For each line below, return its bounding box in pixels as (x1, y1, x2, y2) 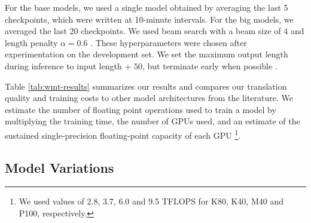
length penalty (5, 36, 58, 48)
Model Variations (5, 158, 114, 176)
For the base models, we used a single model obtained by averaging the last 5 (5, 1, 288, 13)
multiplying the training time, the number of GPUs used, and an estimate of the (5, 115, 300, 127)
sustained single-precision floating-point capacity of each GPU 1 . (5, 127, 241, 141)
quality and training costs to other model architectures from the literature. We (5, 91, 293, 104)
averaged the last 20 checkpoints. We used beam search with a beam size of (5, 25, 281, 37)
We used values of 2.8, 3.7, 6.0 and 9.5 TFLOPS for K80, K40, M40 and (19, 195, 283, 207)
